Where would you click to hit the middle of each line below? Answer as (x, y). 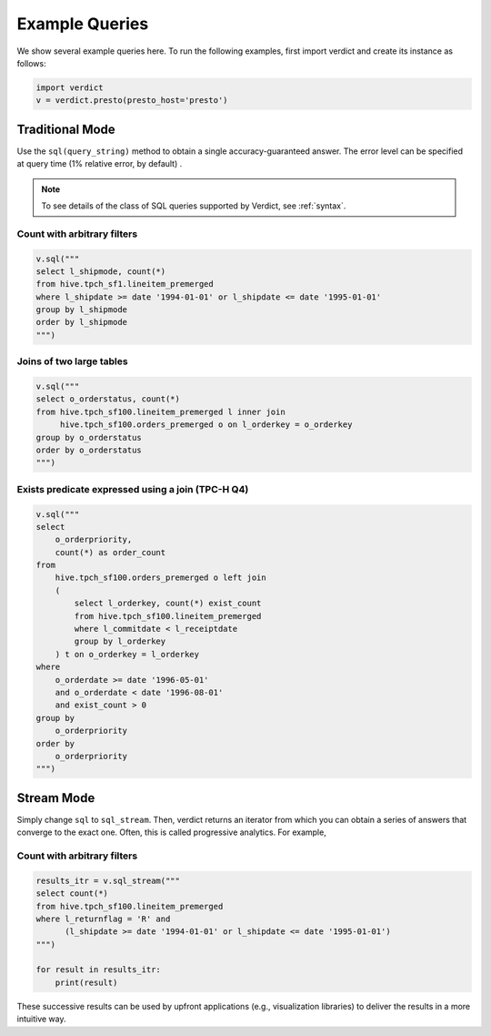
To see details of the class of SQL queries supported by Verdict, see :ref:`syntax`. (194, 206)
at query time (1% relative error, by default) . (100, 164)
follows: (31, 63)
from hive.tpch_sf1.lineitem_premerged (125, 284)
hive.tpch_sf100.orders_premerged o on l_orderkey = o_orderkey (206, 425)
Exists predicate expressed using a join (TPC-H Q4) (133, 489)
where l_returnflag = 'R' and (103, 919)
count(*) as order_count (110, 552)
